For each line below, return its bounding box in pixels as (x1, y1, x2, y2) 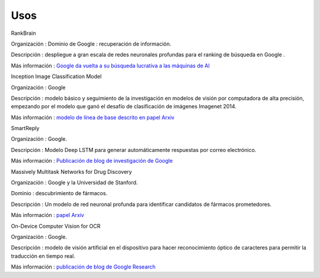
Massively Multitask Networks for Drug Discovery (11, 168, 132, 175)
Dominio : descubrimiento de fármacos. (11, 190, 108, 197)
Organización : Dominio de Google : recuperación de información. (11, 40, 172, 47)
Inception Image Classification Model (11, 73, 102, 80)
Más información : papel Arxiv (11, 212, 84, 219)
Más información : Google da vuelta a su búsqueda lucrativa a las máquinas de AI (11, 62, 210, 69)
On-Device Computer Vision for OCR (11, 222, 101, 229)
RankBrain (11, 30, 36, 37)
